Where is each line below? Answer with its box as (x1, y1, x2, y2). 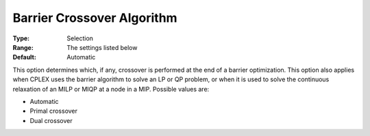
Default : (12, 53, 37, 62)
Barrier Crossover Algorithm (12, 10, 177, 25)
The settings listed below (66, 43, 138, 51)
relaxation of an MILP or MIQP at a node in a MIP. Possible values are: (12, 85, 210, 93)
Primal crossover (29, 107, 78, 115)
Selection (66, 34, 94, 42)
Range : (12, 43, 34, 51)
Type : (12, 34, 30, 42)
